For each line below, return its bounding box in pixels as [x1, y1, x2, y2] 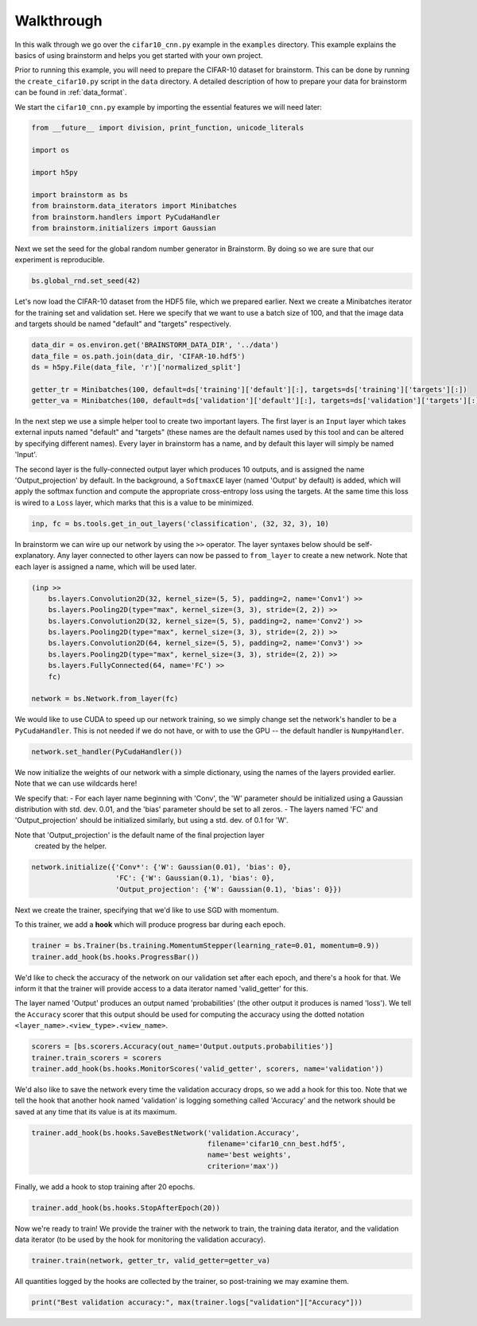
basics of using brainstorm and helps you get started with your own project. [14, 50, 263, 60]
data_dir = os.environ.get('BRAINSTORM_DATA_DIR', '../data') [31, 340, 279, 350]
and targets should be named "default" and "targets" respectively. [14, 319, 232, 329]
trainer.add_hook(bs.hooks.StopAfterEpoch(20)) [31, 1203, 220, 1212]
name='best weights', [207, 1150, 292, 1160]
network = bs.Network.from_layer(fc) [31, 694, 179, 704]
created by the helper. [34, 841, 107, 851]
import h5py [31, 168, 79, 177]
